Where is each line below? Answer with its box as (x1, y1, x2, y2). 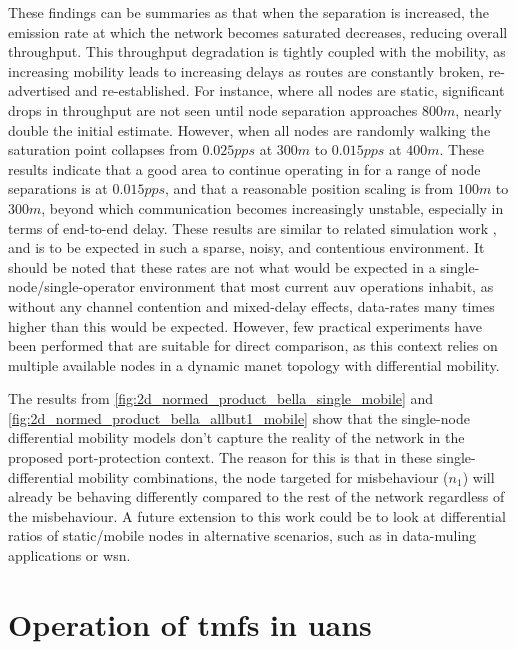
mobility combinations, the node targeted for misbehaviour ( (78, 466, 449, 487)
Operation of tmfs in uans (8, 603, 372, 644)
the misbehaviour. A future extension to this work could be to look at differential (8, 505, 506, 526)
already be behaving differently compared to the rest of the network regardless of (8, 486, 505, 507)
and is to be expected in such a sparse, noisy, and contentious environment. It (8, 237, 485, 258)
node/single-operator (8, 276, 135, 297)
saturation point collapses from (8, 139, 198, 160)
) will (462, 466, 495, 487)
